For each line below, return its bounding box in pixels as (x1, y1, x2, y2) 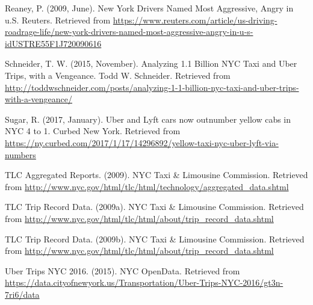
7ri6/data (5, 288, 40, 300)
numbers (5, 148, 36, 161)
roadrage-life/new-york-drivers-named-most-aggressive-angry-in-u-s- (5, 25, 253, 38)
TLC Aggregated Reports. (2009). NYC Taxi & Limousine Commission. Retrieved (5, 168, 308, 181)
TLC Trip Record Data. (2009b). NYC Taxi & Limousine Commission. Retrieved (5, 232, 305, 245)
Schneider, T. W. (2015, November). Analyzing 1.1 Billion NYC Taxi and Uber (5, 57, 297, 70)
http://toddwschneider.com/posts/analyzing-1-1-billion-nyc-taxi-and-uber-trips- (5, 81, 299, 93)
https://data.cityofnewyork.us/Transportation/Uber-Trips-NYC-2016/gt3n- (5, 276, 284, 289)
